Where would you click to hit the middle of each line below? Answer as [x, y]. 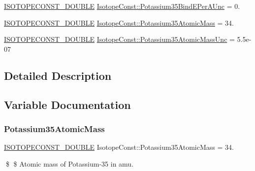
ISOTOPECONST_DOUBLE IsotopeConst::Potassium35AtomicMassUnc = [119, 39]
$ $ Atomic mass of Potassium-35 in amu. [70, 163]
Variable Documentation [67, 104]
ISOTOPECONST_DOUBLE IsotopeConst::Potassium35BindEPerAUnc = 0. [122, 6]
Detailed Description [58, 75]
